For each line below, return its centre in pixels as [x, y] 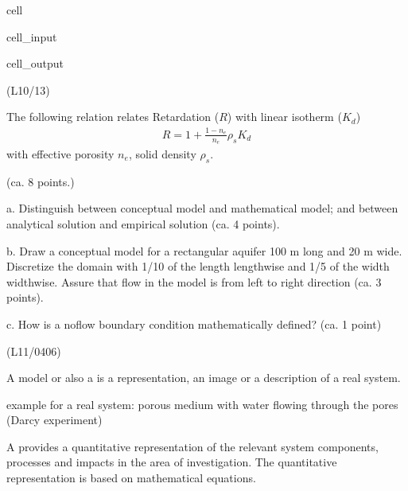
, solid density [162, 153]
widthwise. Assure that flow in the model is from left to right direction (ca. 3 [194, 281]
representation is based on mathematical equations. [131, 478]
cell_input [32, 36]
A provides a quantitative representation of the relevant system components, [192, 446]
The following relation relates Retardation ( [113, 117]
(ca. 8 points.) [41, 181]
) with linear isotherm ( [284, 117]
